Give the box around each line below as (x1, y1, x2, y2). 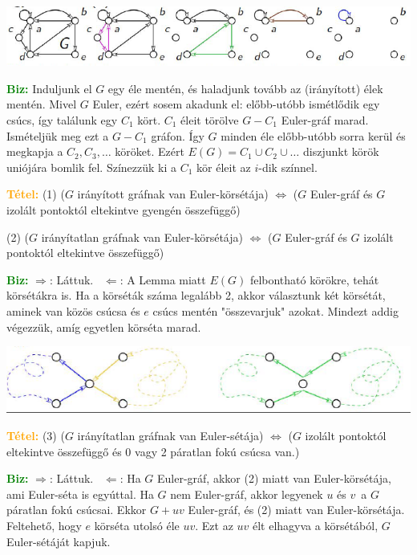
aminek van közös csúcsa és (6, 302, 140, 319)
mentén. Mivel (6, 96, 77, 112)
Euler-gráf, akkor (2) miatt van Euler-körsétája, (157, 470, 391, 487)
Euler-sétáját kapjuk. (6, 533, 111, 549)
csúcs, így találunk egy (6, 111, 118, 128)
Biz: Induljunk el (6, 80, 92, 96)
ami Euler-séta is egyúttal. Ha (6, 485, 154, 502)
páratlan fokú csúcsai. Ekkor (6, 501, 147, 518)
